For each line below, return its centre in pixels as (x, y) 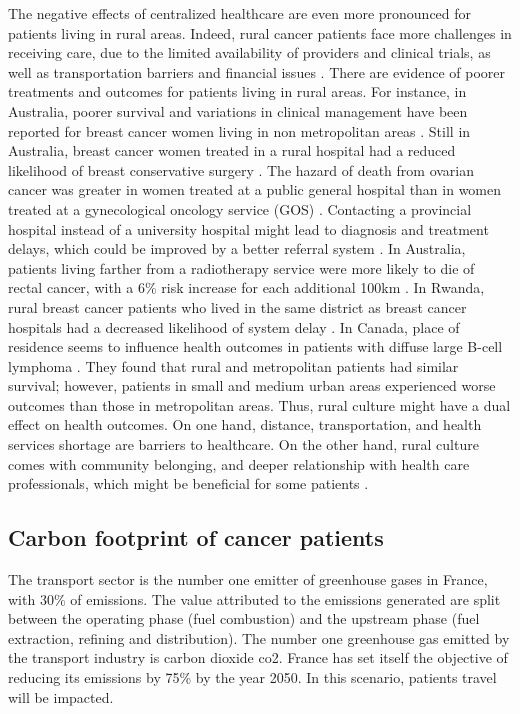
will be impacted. (61, 696)
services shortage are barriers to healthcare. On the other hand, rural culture (243, 444)
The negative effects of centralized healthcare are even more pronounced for (240, 13)
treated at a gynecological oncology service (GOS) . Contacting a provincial (240, 208)
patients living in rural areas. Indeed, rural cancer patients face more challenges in (260, 32)
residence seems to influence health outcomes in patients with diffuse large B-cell (255, 346)
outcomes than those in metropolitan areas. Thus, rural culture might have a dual (259, 404)
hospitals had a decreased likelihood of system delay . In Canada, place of (234, 326)
